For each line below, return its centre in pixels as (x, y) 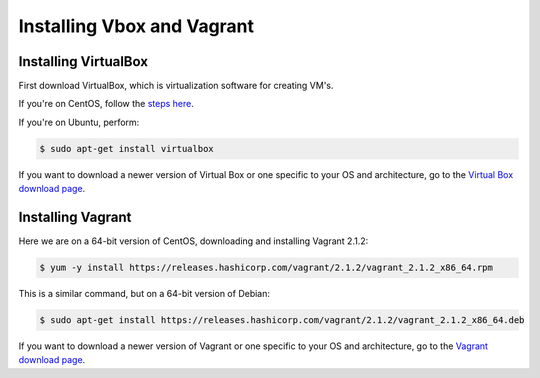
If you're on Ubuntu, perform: (79, 122)
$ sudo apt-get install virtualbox (126, 148)
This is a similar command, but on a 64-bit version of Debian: (144, 294)
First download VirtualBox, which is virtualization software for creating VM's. (176, 86)
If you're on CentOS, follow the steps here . (106, 104)
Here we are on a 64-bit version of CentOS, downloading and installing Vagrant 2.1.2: (193, 241)
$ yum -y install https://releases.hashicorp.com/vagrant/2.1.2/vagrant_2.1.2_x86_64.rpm (266, 268)
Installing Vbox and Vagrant (136, 26)
